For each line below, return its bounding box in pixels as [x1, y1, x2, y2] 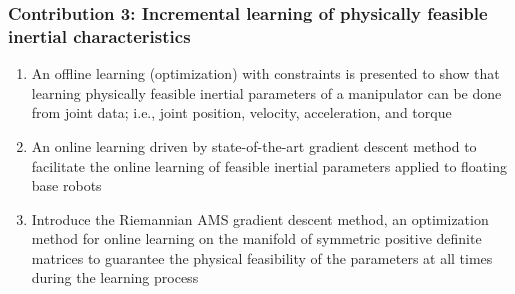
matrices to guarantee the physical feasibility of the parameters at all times [31, 247, 493, 268]
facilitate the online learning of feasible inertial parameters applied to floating [31, 155, 507, 176]
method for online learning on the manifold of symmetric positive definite [31, 228, 482, 249]
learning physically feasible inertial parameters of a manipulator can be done [31, 82, 502, 103]
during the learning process [31, 267, 199, 288]
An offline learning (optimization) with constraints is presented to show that [31, 63, 500, 84]
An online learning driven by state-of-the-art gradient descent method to [31, 135, 477, 156]
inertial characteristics [8, 23, 191, 48]
